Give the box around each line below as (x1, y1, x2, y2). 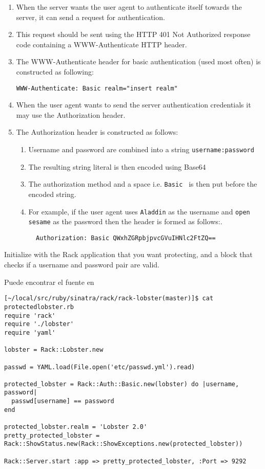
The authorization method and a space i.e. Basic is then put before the (28, 178, 257, 189)
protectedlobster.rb (4, 303, 74, 311)
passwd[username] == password (11, 398, 114, 405)
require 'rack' (4, 312, 56, 319)
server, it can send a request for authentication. (16, 11, 165, 22)
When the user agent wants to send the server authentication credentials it (16, 99, 251, 110)
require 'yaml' (4, 329, 56, 336)
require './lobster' (4, 320, 74, 328)
